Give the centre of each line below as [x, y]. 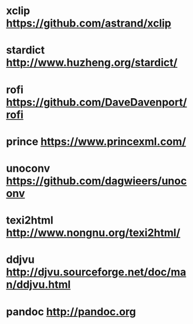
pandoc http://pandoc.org [71, 311]
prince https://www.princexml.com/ [96, 141]
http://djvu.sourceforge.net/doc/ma [96, 272]
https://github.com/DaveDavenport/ [97, 102]
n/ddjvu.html [38, 285]
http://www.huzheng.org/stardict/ [92, 63]
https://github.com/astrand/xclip [89, 23]
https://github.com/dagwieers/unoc [97, 181]
